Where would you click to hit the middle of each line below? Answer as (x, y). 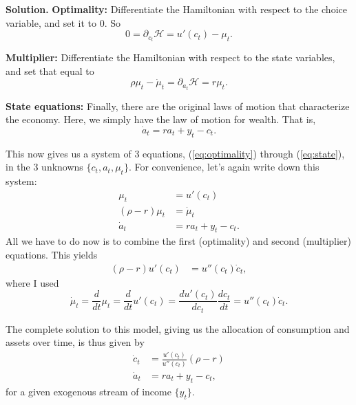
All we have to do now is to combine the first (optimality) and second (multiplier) (178, 241)
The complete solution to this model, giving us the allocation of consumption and (178, 328)
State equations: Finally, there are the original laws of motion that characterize (178, 106)
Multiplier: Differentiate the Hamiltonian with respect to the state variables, (170, 57)
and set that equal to (50, 70)
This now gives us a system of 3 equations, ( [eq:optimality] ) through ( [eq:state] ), (175, 153)
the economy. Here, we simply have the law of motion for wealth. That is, (161, 119)
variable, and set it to (51, 22)
